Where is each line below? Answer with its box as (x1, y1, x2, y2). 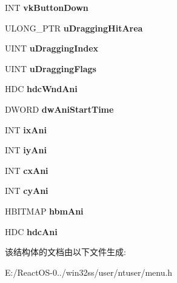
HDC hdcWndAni (5, 82, 78, 95)
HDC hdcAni (5, 225, 58, 238)
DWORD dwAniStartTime (5, 102, 114, 115)
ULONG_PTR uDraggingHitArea (5, 21, 143, 34)
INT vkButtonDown (5, 1, 88, 13)
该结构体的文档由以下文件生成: (5, 245, 126, 258)
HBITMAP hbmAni (5, 204, 84, 217)
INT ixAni (5, 123, 47, 136)
